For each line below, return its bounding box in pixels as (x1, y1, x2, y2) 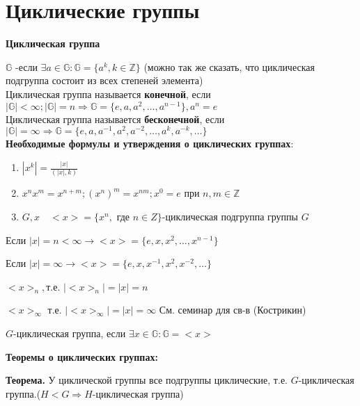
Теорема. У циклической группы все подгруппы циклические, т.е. (6, 373, 288, 387)
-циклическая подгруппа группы (162, 209, 298, 224)
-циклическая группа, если (13, 326, 126, 341)
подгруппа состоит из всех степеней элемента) (6, 73, 203, 88)
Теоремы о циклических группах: (6, 349, 158, 364)
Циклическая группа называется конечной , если (6, 86, 211, 101)
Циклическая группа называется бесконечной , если (6, 111, 225, 126)
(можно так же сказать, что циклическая (143, 59, 315, 74)
